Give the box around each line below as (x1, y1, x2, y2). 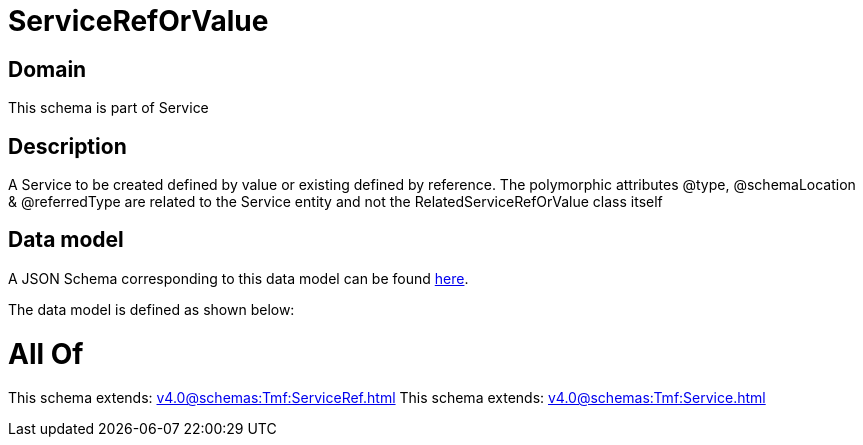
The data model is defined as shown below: (8, 300, 295, 318)
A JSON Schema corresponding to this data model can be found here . (8, 269, 469, 287)
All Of (8, 336, 84, 371)
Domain (8, 56, 87, 82)
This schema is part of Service (8, 99, 209, 117)
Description (8, 133, 127, 159)
